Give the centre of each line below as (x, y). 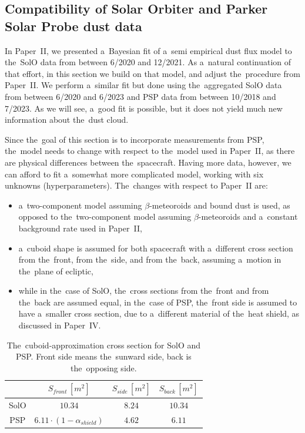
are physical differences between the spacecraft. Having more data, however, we (148, 162)
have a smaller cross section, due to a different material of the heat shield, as (159, 313)
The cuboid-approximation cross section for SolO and (104, 345)
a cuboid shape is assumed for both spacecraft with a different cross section (156, 248)
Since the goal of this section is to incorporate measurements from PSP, (135, 139)
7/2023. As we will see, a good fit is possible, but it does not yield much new (144, 108)
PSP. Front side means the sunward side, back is (103, 356)
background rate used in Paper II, (80, 228)
